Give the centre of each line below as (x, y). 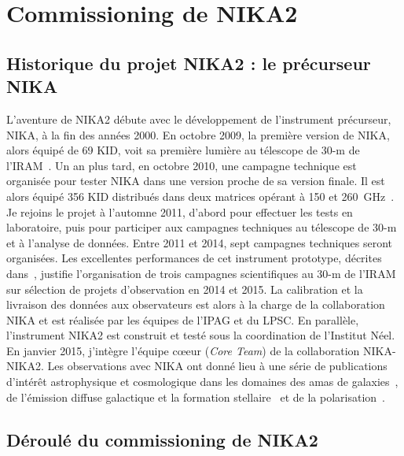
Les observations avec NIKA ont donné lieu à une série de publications (217, 366)
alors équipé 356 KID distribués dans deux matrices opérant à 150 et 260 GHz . (200, 196)
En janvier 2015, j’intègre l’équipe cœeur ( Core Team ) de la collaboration (183, 350)
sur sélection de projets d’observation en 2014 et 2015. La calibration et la (185, 289)
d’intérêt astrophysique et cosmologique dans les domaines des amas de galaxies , (202, 382)
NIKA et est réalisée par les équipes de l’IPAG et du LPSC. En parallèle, (183, 319)
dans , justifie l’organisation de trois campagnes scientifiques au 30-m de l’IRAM (201, 273)
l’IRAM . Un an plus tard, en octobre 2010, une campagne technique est (182, 165)
